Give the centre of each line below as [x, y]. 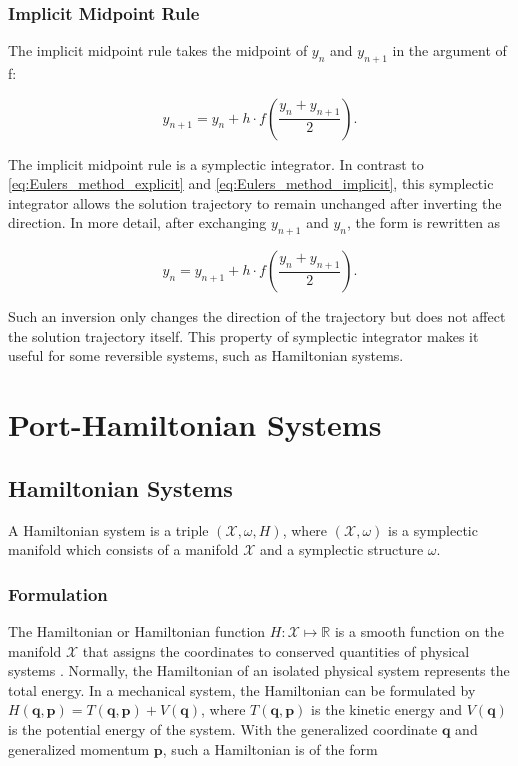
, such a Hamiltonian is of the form [270, 748]
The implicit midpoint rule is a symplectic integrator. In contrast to [216, 163]
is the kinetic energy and [387, 709]
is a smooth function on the [419, 630]
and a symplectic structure [341, 549]
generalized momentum [79, 748]
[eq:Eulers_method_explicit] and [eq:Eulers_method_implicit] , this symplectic [251, 183]
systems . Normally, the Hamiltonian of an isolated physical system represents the [259, 670]
